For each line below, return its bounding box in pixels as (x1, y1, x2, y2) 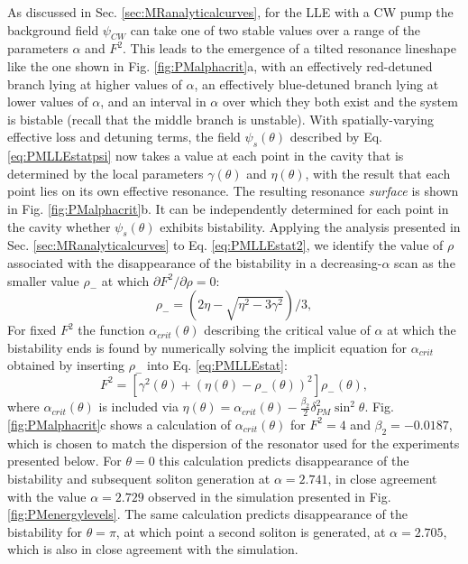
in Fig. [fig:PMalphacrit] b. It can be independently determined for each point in (7, 199, 449, 217)
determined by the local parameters (7, 163, 204, 182)
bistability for (7, 522, 82, 541)
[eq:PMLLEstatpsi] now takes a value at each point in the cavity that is (7, 146, 404, 165)
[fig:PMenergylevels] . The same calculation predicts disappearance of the (7, 504, 408, 523)
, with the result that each (305, 163, 451, 182)
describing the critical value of (204, 320, 371, 339)
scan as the (394, 253, 455, 272)
